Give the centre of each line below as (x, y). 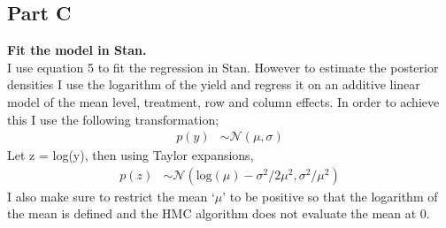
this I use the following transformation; (113, 119)
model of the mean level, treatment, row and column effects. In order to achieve (223, 101)
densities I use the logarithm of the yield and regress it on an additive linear (214, 84)
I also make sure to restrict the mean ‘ (111, 196)
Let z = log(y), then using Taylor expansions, (131, 155)
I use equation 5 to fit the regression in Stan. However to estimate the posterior (223, 67)
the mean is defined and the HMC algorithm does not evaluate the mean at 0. (219, 213)
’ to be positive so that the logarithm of (330, 196)
